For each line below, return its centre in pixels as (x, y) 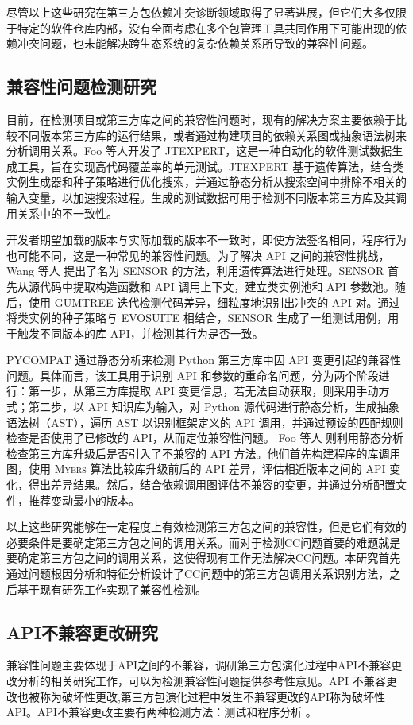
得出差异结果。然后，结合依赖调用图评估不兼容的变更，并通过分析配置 (212, 485)
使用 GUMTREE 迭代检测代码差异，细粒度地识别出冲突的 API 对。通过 (214, 302)
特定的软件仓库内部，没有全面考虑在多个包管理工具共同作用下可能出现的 (206, 27)
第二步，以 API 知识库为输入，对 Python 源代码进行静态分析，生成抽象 (214, 407)
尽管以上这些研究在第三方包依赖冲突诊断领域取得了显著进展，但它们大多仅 (201, 12)
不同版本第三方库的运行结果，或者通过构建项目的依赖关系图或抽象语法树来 (212, 135)
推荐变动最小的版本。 (84, 500)
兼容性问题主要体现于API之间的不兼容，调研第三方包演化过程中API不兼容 (199, 665)
